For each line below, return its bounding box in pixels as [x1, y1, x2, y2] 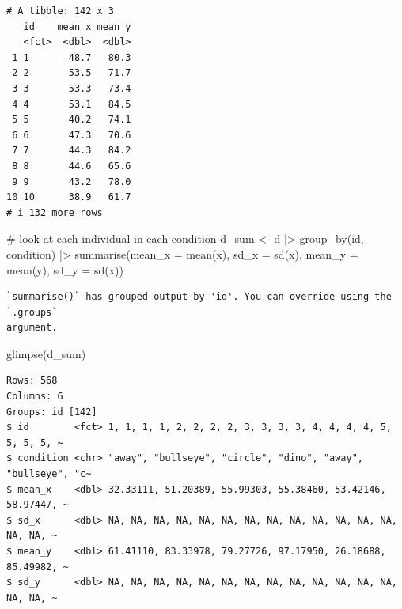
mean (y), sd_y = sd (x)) [6, 261, 123, 278]
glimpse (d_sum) [6, 345, 86, 361]
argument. [6, 322, 58, 334]
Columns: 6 [6, 391, 63, 403]
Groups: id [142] [6, 406, 97, 418]
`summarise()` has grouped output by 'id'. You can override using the [6, 291, 392, 303]
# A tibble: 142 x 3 [6, 6, 115, 17]
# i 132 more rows [6, 206, 103, 218]
